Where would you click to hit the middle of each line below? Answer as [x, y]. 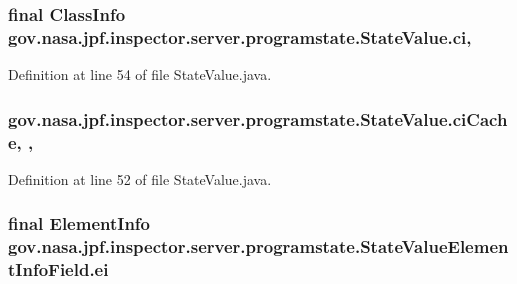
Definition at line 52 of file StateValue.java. [140, 178]
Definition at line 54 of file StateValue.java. [140, 74]
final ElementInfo [79, 223]
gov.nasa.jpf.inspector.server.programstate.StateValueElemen [258, 246]
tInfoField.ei [58, 269]
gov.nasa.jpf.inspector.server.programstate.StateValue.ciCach [258, 118]
